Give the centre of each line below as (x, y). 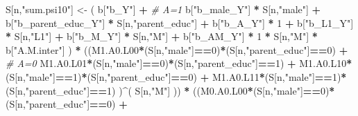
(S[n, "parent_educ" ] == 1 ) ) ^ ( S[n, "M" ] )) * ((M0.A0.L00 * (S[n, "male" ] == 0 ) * (170, 90)
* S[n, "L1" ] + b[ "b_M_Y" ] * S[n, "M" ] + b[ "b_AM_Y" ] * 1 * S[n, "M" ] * (162, 36)
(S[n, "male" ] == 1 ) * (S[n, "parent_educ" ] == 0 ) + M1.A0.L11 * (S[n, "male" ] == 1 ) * (176, 76)
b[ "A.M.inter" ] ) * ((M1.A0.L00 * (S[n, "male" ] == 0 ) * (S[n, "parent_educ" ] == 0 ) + (177, 49)
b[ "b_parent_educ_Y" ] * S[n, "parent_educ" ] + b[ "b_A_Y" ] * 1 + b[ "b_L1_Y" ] (180, 22)
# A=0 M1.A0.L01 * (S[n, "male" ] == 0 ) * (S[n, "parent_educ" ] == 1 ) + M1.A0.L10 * (179, 63)
